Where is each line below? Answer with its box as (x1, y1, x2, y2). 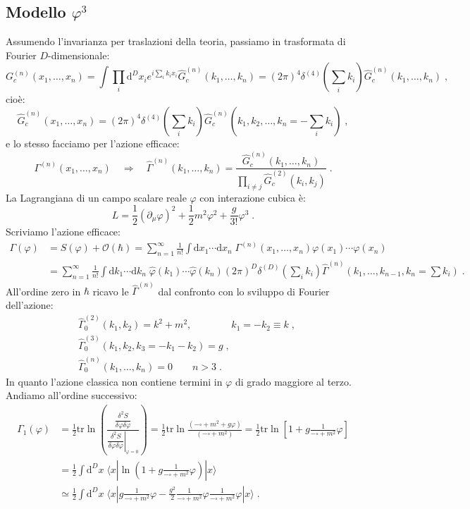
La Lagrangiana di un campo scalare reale (6, 190, 187, 204)
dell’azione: (6, 298, 54, 312)
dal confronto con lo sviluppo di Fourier (158, 283, 330, 298)
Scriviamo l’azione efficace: (6, 224, 120, 239)
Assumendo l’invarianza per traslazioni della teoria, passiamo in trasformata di (6, 34, 346, 49)
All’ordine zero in (6, 283, 81, 298)
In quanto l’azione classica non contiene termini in (6, 374, 223, 388)
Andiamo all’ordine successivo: (6, 388, 137, 403)
